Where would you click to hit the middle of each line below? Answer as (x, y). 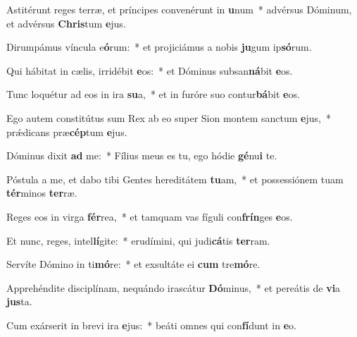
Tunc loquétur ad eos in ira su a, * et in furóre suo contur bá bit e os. (153, 94)
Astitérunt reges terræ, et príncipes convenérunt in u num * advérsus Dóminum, (179, 9)
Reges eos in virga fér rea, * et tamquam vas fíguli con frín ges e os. (150, 216)
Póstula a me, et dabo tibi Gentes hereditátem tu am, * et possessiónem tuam (175, 179)
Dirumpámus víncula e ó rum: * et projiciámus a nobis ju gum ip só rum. (159, 47)
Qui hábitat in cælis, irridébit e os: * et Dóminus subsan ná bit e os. (150, 70)
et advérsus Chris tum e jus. (66, 23)
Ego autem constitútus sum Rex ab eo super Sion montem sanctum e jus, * (169, 117)
